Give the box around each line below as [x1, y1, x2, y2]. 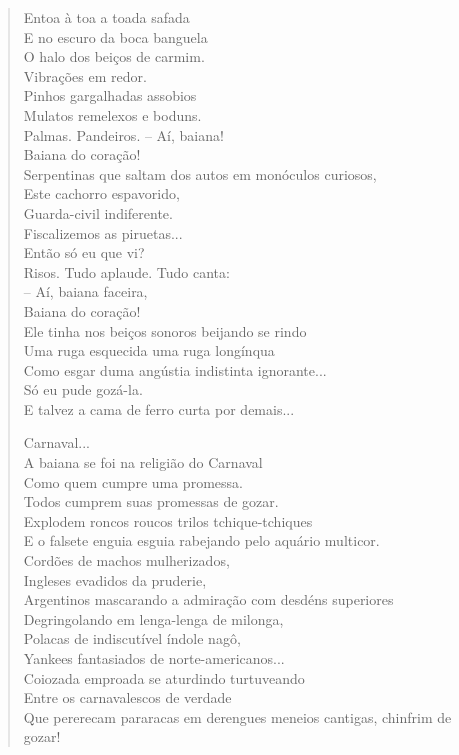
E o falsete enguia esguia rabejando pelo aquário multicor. [23, 530, 380, 551]
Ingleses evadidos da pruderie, [23, 569, 207, 590]
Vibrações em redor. [23, 65, 147, 86]
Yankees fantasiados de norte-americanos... [23, 648, 285, 668]
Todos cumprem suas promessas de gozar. [23, 491, 279, 512]
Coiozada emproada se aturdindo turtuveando [23, 667, 305, 688]
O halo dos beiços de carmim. [23, 46, 205, 67]
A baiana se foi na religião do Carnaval [23, 452, 263, 473]
